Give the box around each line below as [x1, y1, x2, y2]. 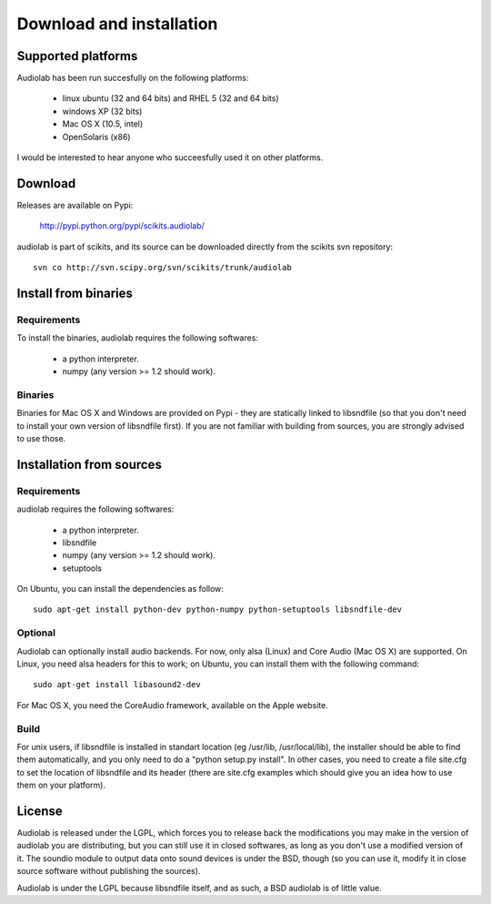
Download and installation [16, 14, 218, 34]
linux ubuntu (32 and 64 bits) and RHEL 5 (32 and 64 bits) [62, 93, 279, 104]
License [16, 803, 63, 818]
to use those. [16, 432, 66, 443]
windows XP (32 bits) [62, 106, 143, 117]
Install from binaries [16, 285, 134, 300]
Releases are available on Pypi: [16, 199, 134, 210]
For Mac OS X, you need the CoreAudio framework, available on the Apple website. [16, 699, 329, 710]
